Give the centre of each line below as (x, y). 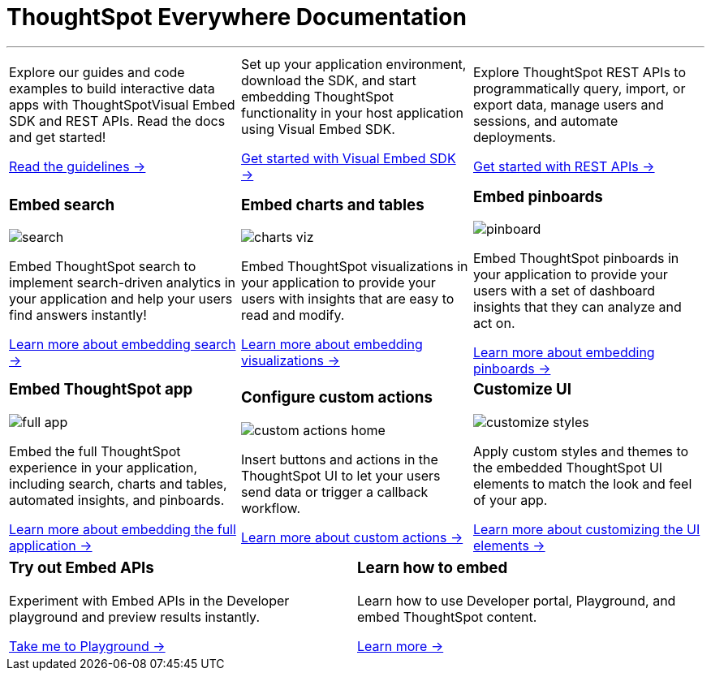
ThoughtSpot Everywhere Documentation (237, 17)
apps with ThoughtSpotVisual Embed (122, 104)
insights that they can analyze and (577, 307)
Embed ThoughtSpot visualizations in (354, 267)
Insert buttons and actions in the (339, 460)
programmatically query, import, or (579, 88)
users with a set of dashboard (564, 291)
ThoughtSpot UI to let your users (340, 476)
